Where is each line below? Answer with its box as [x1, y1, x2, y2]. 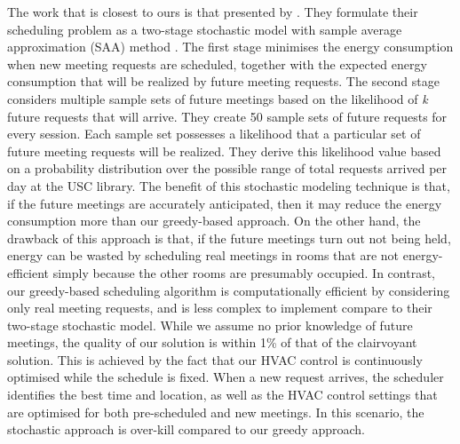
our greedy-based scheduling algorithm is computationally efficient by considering [7, 281, 450, 299]
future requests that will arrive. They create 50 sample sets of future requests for [7, 107, 448, 125]
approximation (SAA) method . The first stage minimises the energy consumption [7, 37, 454, 56]
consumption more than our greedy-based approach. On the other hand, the [7, 211, 421, 230]
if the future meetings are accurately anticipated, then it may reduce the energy [7, 194, 442, 212]
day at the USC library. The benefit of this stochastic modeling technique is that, [7, 176, 450, 194]
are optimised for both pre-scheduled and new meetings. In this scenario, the [7, 402, 424, 421]
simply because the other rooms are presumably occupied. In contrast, [52, 263, 435, 281]
